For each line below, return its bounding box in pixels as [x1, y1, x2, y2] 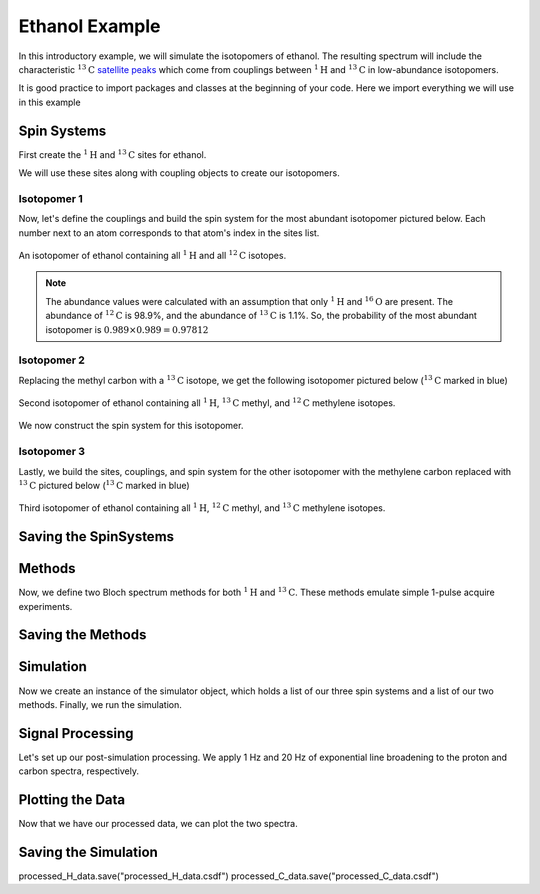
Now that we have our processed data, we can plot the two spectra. [18, 818, 299, 830]
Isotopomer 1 [18, 191, 84, 205]
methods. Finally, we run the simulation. [18, 698, 182, 710]
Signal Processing [18, 725, 134, 742]
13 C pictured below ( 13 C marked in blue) [18, 478, 190, 491]
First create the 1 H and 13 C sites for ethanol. [18, 147, 207, 160]
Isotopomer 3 [18, 445, 85, 459]
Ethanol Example [18, 15, 161, 37]
